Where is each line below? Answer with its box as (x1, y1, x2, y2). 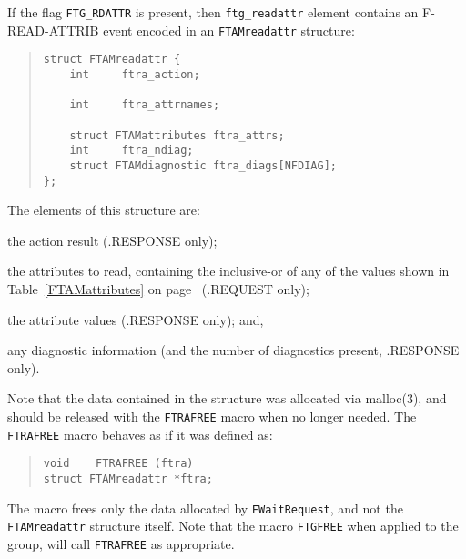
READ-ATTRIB (7, 20, 99, 39)
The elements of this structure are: (7, 200, 200, 219)
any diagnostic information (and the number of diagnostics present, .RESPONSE (7, 340, 460, 360)
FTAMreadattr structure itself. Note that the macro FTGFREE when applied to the (7, 516, 459, 535)
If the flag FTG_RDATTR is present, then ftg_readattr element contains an (7, 3, 419, 21)
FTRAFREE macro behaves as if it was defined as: (7, 424, 273, 443)
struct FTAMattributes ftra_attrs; (69, 128, 285, 142)
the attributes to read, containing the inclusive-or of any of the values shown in (7, 261, 450, 280)
